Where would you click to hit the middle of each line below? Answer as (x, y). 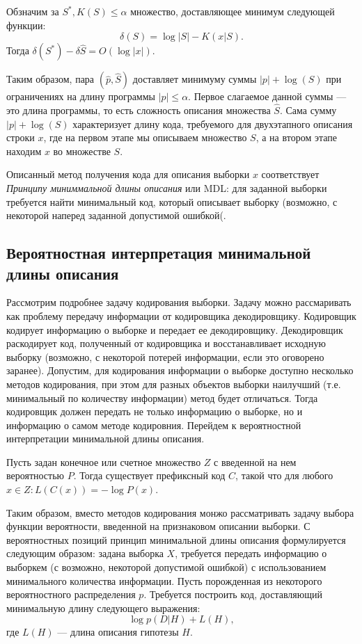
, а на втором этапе (296, 137)
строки (21, 137)
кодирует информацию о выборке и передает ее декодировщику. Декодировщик (175, 329)
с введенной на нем (255, 461)
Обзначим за (33, 11)
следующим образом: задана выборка (85, 553)
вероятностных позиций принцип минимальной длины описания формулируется (176, 539)
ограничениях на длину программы (81, 96)
